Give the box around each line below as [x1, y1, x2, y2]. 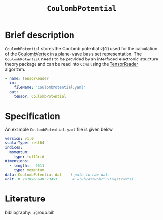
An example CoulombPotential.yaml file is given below [5, 126, 113, 133]
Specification [5, 110, 61, 121]
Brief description [5, 30, 74, 40]
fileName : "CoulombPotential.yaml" [14, 85, 86, 90]
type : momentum [14, 168, 45, 173]
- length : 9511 [9, 163, 45, 168]
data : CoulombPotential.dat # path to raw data [5, 172, 110, 177]
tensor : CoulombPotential [14, 94, 67, 99]
